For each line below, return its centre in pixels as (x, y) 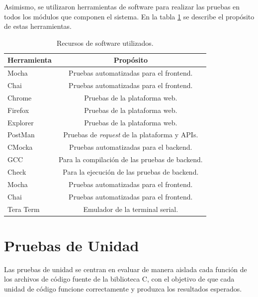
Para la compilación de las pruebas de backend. (130, 159)
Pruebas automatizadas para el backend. (131, 147)
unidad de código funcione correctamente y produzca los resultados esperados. (123, 288)
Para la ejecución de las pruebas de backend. (131, 171)
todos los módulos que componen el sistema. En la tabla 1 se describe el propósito (129, 16)
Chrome (20, 97)
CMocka (20, 147)
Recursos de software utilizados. (105, 43)
